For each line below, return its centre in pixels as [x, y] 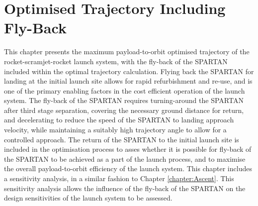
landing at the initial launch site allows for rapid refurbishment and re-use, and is [128, 81]
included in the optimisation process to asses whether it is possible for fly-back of [128, 149]
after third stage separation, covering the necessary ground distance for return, [124, 110]
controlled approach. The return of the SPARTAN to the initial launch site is [122, 139]
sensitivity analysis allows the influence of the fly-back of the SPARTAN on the [125, 188]
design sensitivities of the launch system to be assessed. [88, 198]
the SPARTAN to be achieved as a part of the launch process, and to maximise [125, 158]
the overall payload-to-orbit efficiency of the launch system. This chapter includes [128, 168]
